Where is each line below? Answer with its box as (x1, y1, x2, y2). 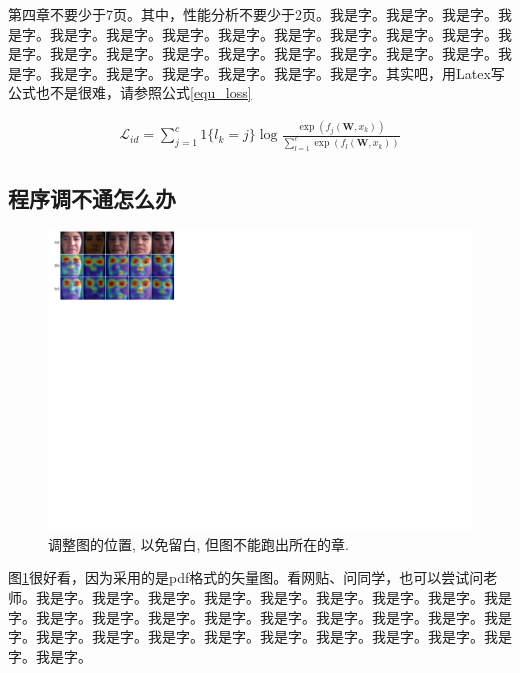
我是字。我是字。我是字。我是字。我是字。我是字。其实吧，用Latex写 (49, 62, 505, 83)
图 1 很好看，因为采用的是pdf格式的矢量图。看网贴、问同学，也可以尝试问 (8, 567, 484, 588)
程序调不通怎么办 (8, 182, 176, 213)
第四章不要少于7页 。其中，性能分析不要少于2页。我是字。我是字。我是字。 (8, 4, 498, 24)
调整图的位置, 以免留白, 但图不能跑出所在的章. (48, 533, 349, 554)
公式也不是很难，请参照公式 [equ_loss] (8, 82, 252, 103)
